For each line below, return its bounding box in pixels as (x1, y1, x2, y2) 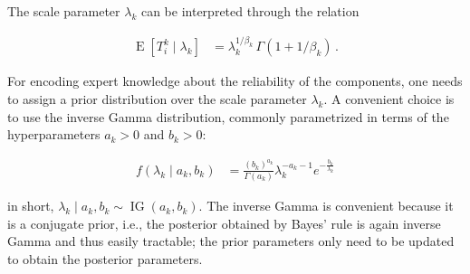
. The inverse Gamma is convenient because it (198, 196, 454, 215)
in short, (7, 196, 54, 215)
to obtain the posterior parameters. (7, 249, 203, 268)
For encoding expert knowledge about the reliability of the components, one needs (7, 71, 463, 90)
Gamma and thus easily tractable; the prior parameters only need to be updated (7, 231, 455, 250)
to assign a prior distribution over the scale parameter (7, 89, 307, 108)
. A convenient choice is (323, 89, 455, 108)
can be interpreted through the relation (140, 2, 360, 20)
